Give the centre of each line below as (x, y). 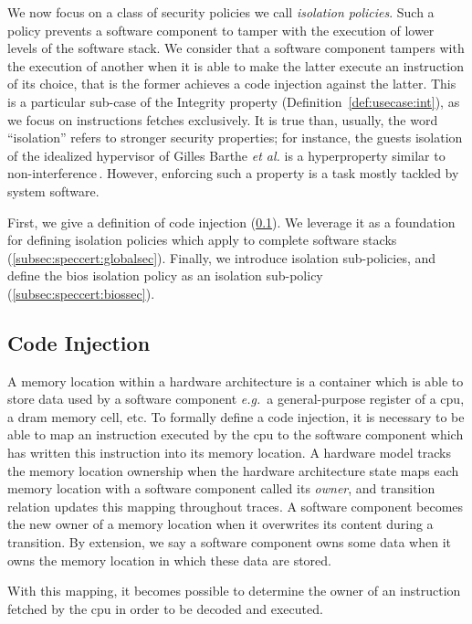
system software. (53, 190)
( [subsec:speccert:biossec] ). (81, 293)
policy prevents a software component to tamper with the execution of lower (221, 30)
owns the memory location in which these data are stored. (169, 560)
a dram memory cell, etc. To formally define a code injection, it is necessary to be (236, 416)
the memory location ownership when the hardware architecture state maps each (233, 470)
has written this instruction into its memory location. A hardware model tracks (229, 453)
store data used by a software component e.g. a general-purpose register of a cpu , (236, 399)
